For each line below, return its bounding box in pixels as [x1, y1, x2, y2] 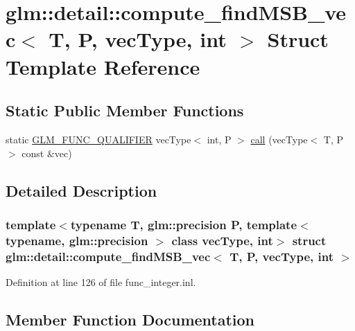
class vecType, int [171, 231, 273, 249]
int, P [207, 132, 232, 146]
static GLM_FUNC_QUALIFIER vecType [6, 132, 191, 146]
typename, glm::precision [6, 231, 148, 249]
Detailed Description [6, 179, 157, 201]
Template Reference [6, 52, 200, 80]
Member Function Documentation [6, 308, 255, 330]
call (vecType [250, 132, 308, 146]
